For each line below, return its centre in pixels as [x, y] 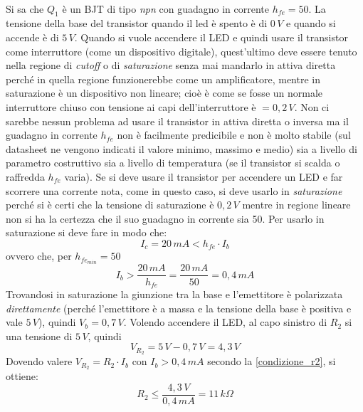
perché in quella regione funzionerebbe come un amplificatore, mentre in [163, 79]
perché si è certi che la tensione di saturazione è [110, 205]
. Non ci [312, 106]
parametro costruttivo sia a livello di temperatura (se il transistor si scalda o [173, 163]
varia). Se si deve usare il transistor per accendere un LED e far [204, 176]
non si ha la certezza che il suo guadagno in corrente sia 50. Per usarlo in [165, 218]
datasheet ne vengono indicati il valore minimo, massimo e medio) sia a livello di [181, 148]
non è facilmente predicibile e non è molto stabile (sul [234, 135]
